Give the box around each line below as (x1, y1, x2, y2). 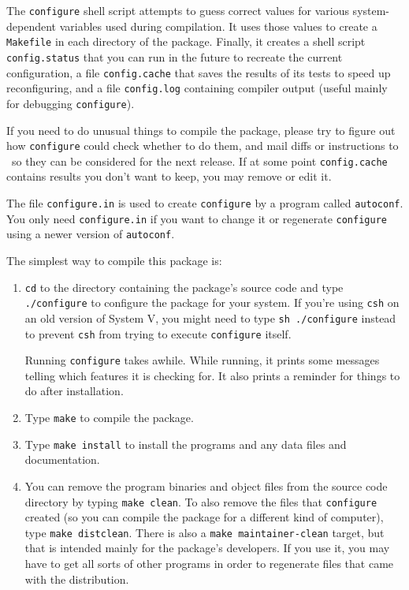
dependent (6, 17, 57, 34)
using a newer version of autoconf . (6, 226, 175, 242)
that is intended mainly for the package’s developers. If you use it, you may (24, 540, 390, 556)
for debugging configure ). (6, 95, 135, 111)
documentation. (24, 451, 100, 468)
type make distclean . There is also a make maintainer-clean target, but (24, 524, 385, 540)
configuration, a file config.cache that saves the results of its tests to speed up (6, 64, 391, 80)
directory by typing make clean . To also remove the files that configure (24, 493, 377, 510)
